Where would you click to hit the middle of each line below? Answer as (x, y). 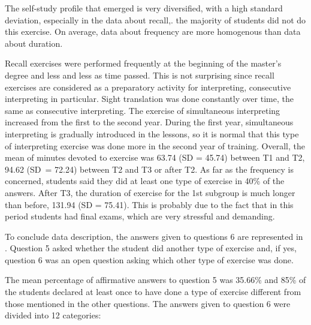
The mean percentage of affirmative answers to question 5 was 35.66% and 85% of (155, 280)
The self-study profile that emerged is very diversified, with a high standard (144, 8)
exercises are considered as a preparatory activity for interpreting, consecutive (148, 87)
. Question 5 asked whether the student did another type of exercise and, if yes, (151, 248)
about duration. (34, 43)
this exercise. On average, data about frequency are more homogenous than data (153, 31)
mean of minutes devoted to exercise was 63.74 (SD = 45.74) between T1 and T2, (155, 157)
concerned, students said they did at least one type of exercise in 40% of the (145, 181)
